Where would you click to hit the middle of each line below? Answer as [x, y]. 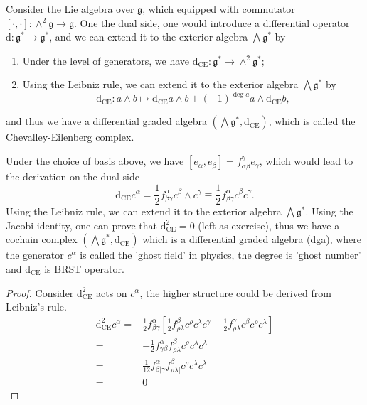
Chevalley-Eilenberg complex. [70, 137]
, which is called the [312, 121]
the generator [35, 255]
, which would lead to [306, 161]
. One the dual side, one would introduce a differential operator [212, 22]
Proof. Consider [40, 292]
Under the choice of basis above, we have [95, 161]
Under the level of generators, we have [106, 60]
